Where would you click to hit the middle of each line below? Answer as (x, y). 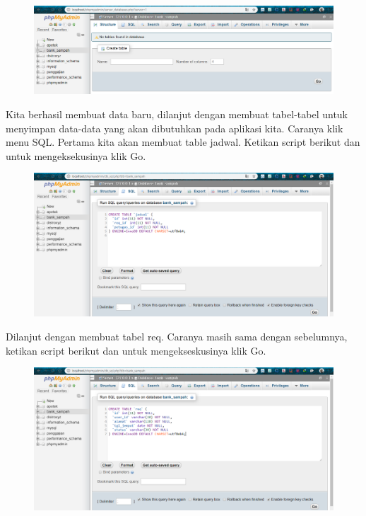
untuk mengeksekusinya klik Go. (76, 155)
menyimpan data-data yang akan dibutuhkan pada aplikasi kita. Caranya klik (175, 128)
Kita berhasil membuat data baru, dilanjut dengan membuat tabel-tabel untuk (177, 114)
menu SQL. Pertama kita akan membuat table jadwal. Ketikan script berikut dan (183, 142)
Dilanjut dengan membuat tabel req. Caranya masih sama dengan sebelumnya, (177, 336)
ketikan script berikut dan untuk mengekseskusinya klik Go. (136, 350)
